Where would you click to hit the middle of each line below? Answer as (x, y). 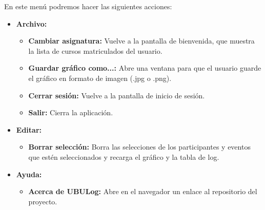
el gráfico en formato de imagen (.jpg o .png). (100, 78)
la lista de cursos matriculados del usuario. (95, 50)
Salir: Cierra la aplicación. (71, 112)
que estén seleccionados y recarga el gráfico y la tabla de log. (124, 156)
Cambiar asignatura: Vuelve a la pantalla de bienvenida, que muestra (141, 41)
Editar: (29, 129)
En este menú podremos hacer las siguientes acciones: (88, 6)
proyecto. (43, 201)
